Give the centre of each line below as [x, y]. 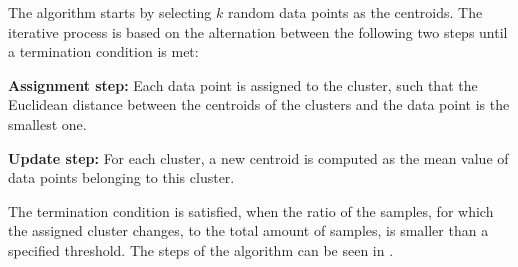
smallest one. [47, 123]
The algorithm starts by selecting [110, 12]
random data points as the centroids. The [355, 12]
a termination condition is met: [103, 51]
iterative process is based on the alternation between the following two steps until [258, 31]
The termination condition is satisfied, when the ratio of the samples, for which [251, 210]
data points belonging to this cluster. [121, 177]
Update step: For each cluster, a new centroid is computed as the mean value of [258, 157]
